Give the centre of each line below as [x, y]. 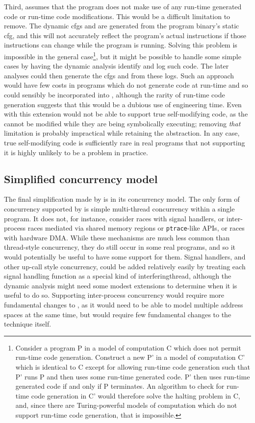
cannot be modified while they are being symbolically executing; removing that [122, 123]
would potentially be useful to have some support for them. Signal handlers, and [125, 256]
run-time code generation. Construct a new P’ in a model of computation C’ [130, 357]
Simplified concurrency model [81, 178]
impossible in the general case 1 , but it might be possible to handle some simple [123, 55]
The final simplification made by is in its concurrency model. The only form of [122, 199]
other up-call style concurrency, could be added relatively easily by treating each [125, 266]
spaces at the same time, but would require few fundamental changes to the [118, 314]
